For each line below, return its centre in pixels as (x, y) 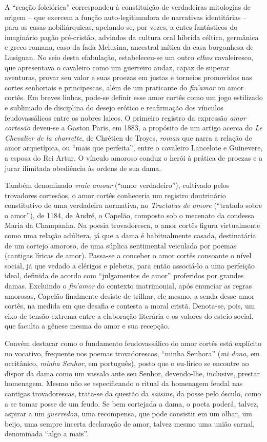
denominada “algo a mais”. (47, 434)
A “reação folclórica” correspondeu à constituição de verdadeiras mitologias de (128, 7)
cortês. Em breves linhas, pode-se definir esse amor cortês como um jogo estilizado (134, 97)
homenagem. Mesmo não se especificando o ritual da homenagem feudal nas (124, 383)
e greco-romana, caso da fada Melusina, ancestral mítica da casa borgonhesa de (129, 47)
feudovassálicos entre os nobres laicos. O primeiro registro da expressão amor (125, 117)
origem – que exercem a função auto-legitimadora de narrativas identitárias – (126, 17)
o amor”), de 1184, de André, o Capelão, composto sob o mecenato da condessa (130, 215)
